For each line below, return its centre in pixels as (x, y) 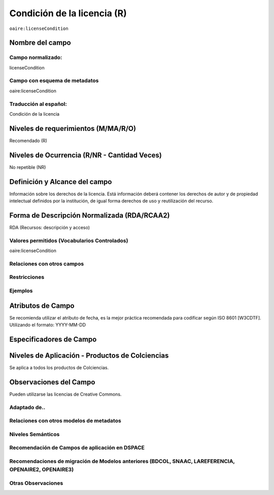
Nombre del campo (40, 43)
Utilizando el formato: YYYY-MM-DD (48, 325)
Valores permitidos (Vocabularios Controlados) (69, 240)
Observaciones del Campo (52, 382)
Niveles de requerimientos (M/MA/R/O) (73, 129)
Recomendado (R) (28, 140)
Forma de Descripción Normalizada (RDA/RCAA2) (90, 215)
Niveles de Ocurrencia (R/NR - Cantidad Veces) (85, 155)
